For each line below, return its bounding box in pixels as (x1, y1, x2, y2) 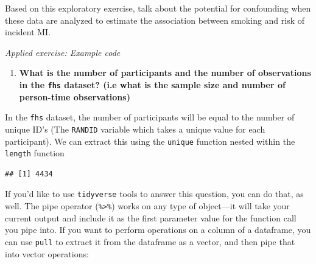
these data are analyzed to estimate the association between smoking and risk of (5, 13, 305, 26)
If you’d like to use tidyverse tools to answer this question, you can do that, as (5, 187, 304, 200)
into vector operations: (5, 247, 89, 260)
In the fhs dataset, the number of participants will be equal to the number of (5, 111, 295, 123)
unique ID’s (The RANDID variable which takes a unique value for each (5, 122, 265, 135)
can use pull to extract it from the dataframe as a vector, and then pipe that (5, 235, 295, 248)
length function (5, 147, 65, 159)
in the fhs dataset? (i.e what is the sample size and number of (19, 78, 286, 91)
